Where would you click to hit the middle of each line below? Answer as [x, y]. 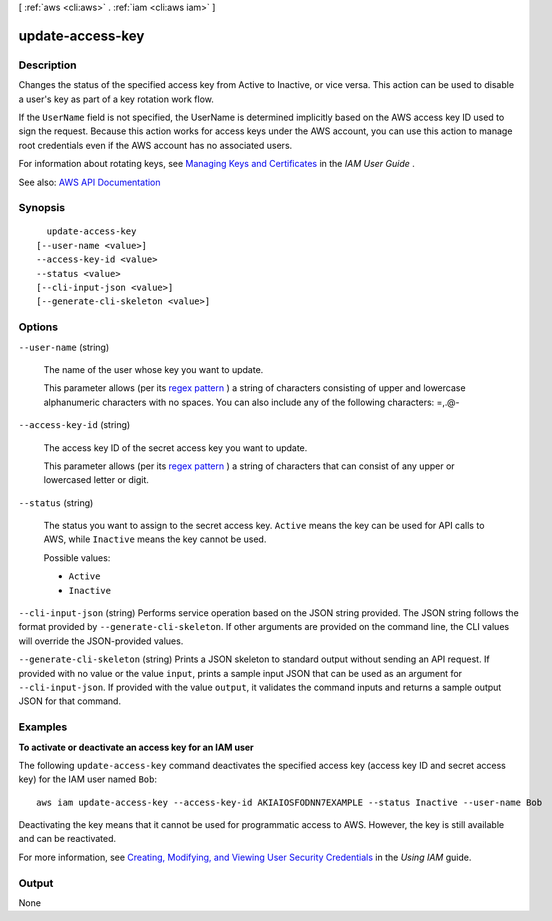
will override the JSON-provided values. [101, 641]
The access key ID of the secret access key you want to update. [175, 447]
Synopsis [41, 208]
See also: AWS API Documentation [89, 182]
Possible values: [77, 557]
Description [47, 65]
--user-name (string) [64, 347]
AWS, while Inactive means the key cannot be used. [155, 539]
